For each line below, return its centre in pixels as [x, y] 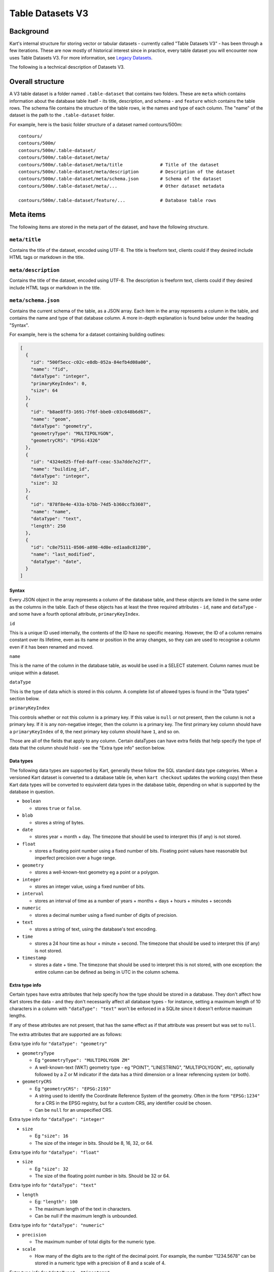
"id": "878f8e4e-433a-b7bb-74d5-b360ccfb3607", [91, 504]
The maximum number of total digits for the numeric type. [95, 1242]
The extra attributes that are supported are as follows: [66, 1034]
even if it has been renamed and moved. [52, 647]
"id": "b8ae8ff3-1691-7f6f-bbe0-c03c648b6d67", [91, 412]
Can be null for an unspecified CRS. [74, 1110]
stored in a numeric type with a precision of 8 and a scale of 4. [100, 1263]
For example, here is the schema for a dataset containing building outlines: [87, 334]
